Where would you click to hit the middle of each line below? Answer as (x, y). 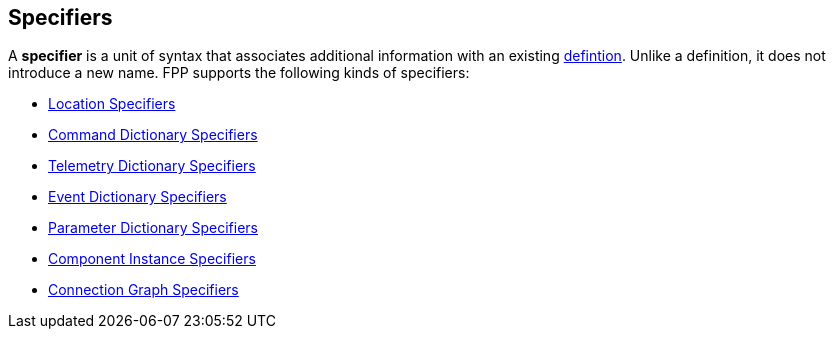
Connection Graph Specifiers (143, 290)
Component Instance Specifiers (152, 259)
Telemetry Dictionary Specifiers (152, 166)
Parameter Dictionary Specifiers (153, 228)
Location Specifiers (112, 104)
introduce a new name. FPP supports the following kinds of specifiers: (239, 73)
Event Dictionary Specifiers (137, 197)
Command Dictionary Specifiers (153, 135)
